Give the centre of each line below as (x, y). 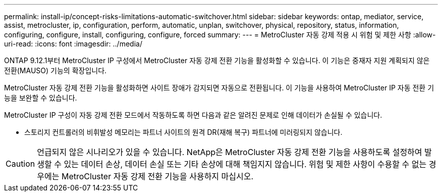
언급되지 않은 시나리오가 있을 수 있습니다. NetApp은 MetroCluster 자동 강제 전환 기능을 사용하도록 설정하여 (230, 152)
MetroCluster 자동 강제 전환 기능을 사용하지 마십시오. (157, 176)
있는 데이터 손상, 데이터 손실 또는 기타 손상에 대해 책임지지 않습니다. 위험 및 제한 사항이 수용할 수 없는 (245, 164)
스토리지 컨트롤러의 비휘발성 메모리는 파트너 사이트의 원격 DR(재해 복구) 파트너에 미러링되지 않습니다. (183, 132)
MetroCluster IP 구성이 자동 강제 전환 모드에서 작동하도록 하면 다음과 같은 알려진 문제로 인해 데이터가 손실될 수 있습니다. (193, 115)
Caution (20, 164)
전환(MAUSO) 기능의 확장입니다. (56, 70)
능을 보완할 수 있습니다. (41, 98)
